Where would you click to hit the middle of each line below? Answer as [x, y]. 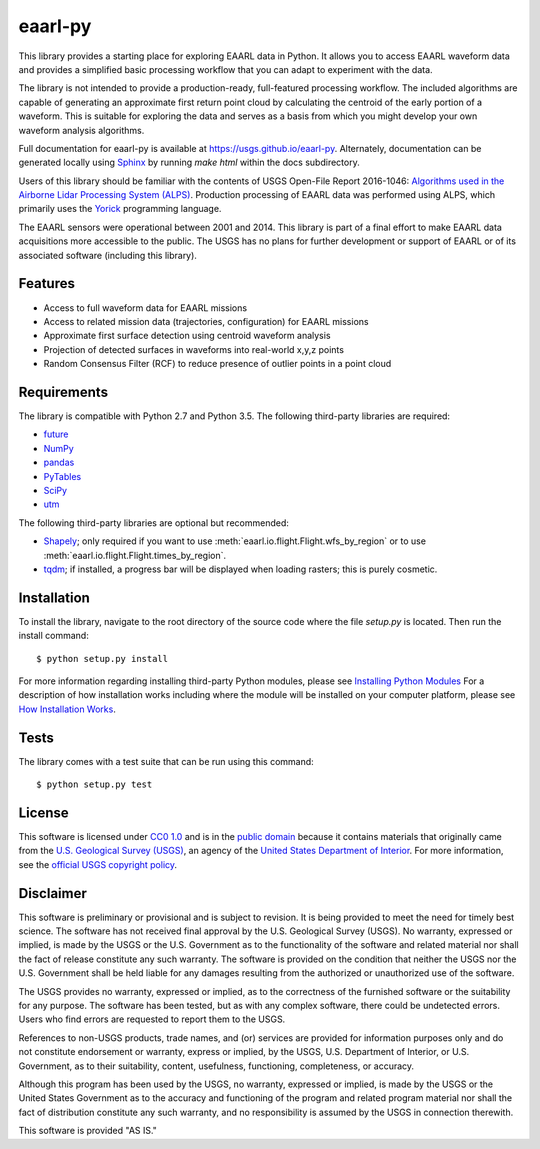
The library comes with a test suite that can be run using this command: [166, 761]
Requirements [63, 391]
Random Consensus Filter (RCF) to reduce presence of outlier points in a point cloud [217, 364]
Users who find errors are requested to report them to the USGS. [152, 1019]
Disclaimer [52, 893]
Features [46, 283]
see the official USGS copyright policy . [98, 864]
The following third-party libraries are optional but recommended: [153, 522]
